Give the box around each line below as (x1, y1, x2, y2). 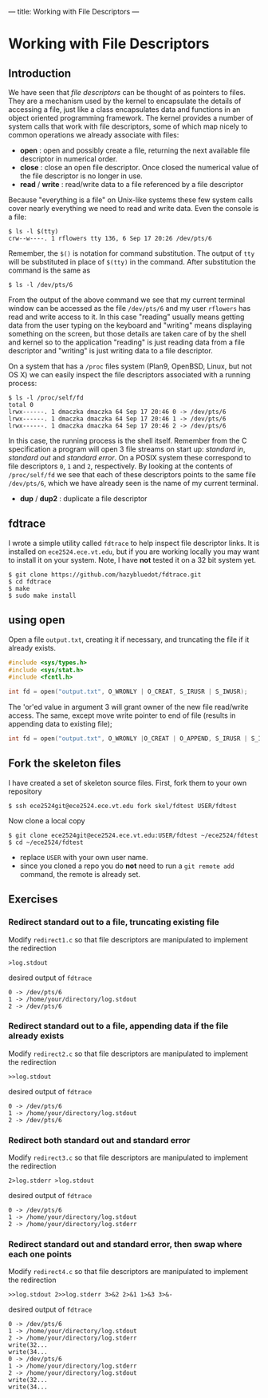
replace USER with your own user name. (19, 852, 149, 862)
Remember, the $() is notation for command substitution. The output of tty (8, 249, 255, 258)
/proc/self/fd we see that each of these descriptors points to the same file (8, 470, 257, 479)
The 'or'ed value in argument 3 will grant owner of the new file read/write (8, 703, 249, 712)
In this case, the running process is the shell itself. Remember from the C (8, 436, 247, 445)
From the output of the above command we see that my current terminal (8, 295, 246, 305)
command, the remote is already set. (19, 869, 141, 878)
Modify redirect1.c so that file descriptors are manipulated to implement (8, 934, 249, 944)
